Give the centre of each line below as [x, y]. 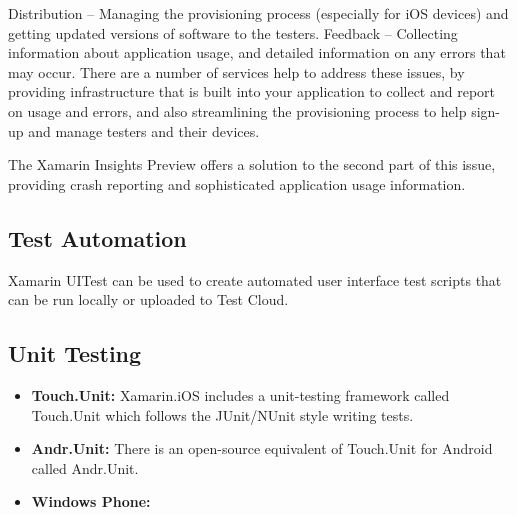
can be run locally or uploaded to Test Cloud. [148, 299]
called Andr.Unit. [85, 467]
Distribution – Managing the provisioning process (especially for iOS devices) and [258, 13]
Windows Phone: [91, 501]
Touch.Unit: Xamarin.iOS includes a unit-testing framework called [240, 394]
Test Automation [97, 237]
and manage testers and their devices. [144, 130]
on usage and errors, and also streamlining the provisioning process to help [237, 110]
